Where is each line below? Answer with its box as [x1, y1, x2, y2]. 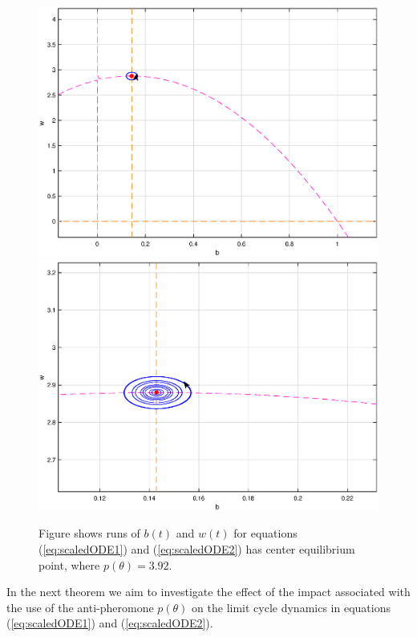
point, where [38, 556, 100, 573]
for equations [233, 525, 298, 542]
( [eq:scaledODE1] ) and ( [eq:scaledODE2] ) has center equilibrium [38, 540, 355, 557]
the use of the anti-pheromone [6, 598, 154, 615]
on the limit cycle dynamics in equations [192, 598, 391, 615]
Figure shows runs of [38, 525, 140, 542]
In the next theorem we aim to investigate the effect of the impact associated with [6, 583, 411, 600]
